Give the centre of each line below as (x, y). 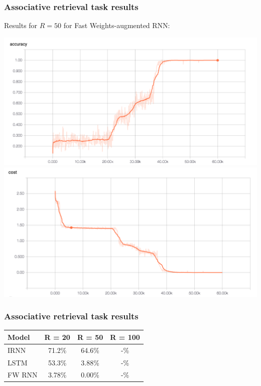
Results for (21, 25)
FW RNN (23, 375)
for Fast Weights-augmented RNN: (117, 25)
